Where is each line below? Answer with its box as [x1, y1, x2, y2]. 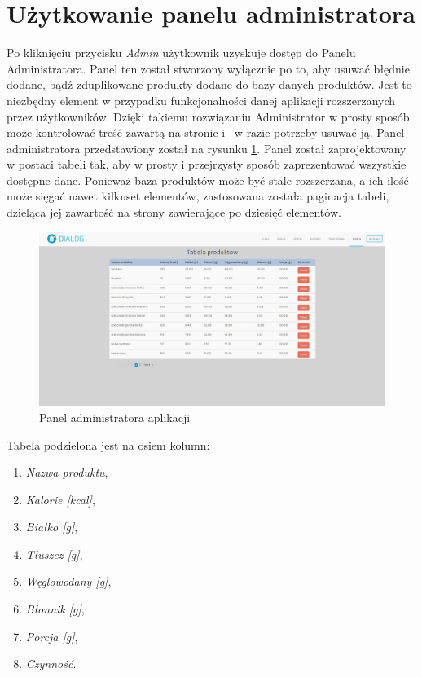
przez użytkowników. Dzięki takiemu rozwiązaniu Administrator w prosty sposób [7, 108, 410, 125]
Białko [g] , [25, 518, 78, 535]
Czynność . [25, 655, 77, 672]
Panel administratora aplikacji [39, 408, 191, 425]
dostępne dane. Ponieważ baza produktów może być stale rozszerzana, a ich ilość [7, 171, 409, 188]
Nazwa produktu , [25, 464, 108, 481]
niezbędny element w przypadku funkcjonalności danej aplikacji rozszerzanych [7, 91, 396, 108]
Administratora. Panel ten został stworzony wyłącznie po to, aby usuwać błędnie [7, 59, 410, 77]
